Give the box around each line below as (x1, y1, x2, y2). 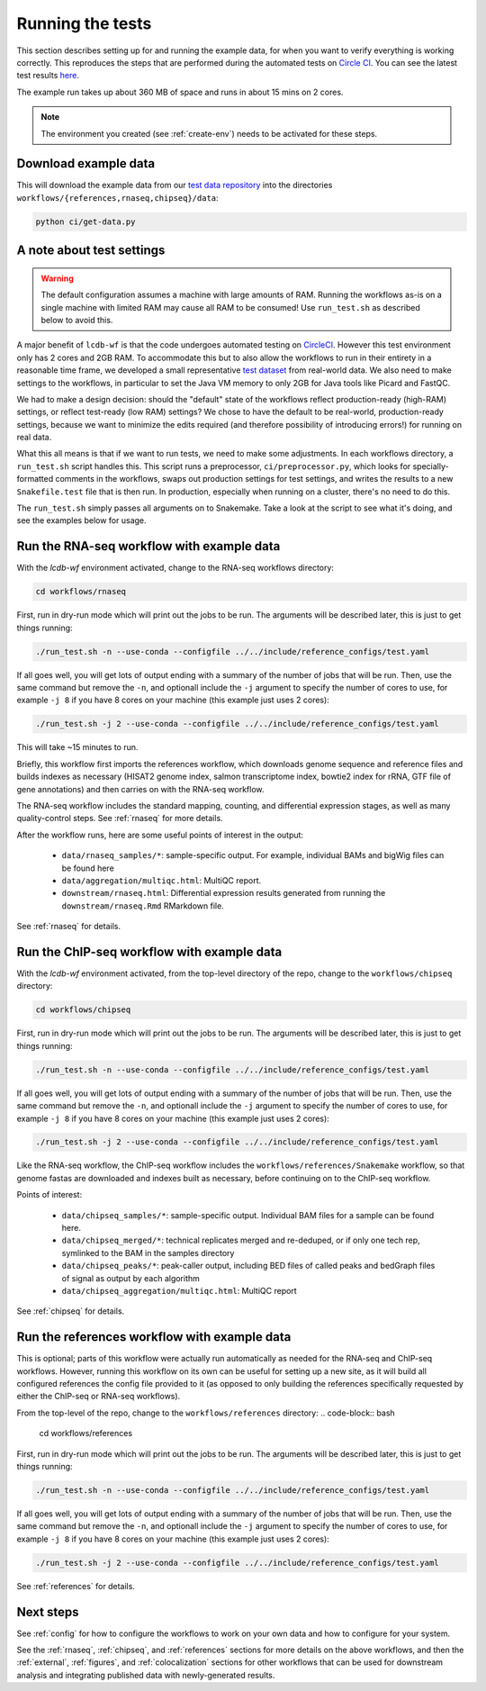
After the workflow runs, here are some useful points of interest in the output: (16, 829, 304, 840)
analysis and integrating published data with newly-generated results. (16, 1669, 275, 1680)
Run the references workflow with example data (16, 1329, 292, 1345)
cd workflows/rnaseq (35, 586, 126, 597)
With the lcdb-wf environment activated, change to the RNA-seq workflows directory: (16, 563, 335, 574)
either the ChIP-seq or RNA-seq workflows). (16, 1391, 181, 1402)
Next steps (16, 1604, 79, 1620)
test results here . (16, 70, 80, 81)
